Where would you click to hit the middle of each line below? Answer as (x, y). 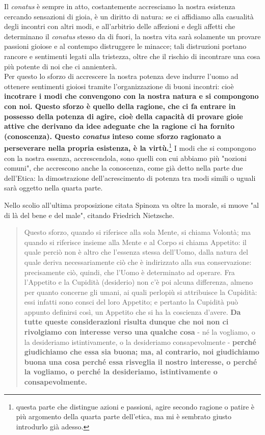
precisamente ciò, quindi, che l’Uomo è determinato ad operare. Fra (129, 272)
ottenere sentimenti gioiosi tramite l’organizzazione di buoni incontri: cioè (119, 86)
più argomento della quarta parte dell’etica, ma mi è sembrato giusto (124, 416)
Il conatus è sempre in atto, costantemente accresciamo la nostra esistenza (120, 6)
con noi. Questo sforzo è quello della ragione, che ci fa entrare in (120, 106)
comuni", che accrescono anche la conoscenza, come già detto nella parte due (124, 168)
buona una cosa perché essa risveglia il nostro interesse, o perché (141, 361)
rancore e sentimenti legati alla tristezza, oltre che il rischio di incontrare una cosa (132, 56)
